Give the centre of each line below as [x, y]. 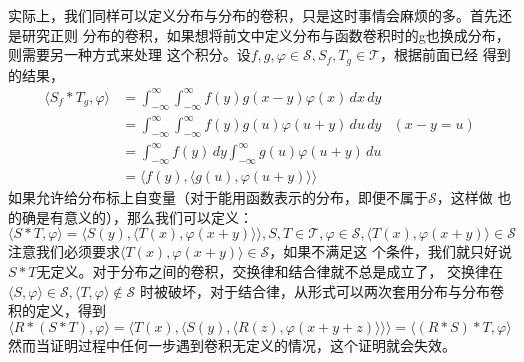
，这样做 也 [474, 197]
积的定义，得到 [57, 310]
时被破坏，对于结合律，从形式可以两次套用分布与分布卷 [321, 290]
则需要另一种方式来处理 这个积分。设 [129, 54]
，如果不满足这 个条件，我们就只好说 [390, 251]
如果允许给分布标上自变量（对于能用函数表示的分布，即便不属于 [218, 197]
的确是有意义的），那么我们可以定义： [130, 216]
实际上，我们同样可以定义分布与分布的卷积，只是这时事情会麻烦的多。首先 [253, 15]
